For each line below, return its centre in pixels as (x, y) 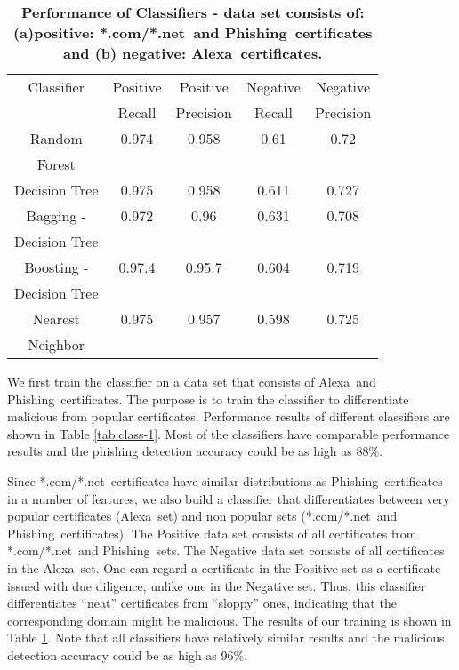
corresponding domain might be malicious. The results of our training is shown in (229, 620)
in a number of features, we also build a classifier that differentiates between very (229, 498)
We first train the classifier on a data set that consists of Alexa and (192, 381)
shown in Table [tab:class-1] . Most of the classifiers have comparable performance (229, 433)
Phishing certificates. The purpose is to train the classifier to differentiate (208, 399)
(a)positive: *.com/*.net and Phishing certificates (193, 32)
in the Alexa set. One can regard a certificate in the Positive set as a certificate (224, 567)
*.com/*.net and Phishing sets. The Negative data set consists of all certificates (226, 550)
